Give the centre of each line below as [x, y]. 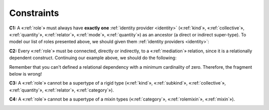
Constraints [34, 13]
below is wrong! [26, 74]
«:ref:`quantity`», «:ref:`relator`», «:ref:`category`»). [62, 90]
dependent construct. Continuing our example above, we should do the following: [93, 58]
